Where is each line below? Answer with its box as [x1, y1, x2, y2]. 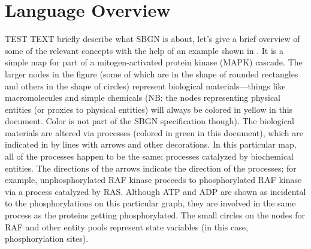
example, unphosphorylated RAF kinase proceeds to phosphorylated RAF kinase [5, 173, 302, 186]
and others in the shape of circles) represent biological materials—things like [5, 79, 286, 92]
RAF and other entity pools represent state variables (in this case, [5, 220, 248, 233]
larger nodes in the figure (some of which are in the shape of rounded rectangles [5, 67, 298, 80]
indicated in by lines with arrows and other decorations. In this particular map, [5, 138, 297, 151]
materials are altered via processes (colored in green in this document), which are [5, 126, 304, 139]
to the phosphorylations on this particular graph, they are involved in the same [5, 197, 296, 209]
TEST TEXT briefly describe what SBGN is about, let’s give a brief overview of [5, 32, 300, 45]
